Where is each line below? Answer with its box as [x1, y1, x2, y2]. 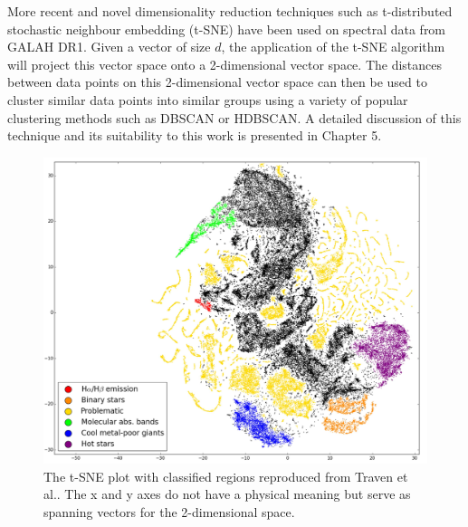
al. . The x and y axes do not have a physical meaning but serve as [43, 484, 411, 503]
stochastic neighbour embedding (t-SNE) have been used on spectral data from [7, 19, 446, 38]
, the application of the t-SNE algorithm [221, 37, 445, 56]
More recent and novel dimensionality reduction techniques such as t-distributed [7, 2, 453, 20]
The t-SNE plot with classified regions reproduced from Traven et [43, 466, 408, 485]
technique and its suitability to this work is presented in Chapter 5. [7, 126, 382, 145]
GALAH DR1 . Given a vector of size [7, 37, 211, 56]
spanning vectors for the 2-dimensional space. [43, 502, 295, 521]
